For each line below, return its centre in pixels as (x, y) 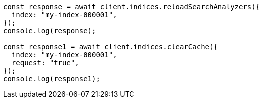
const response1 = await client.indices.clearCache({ (111, 47)
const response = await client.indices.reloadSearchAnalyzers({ (132, 7)
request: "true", (45, 63)
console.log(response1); (52, 79)
